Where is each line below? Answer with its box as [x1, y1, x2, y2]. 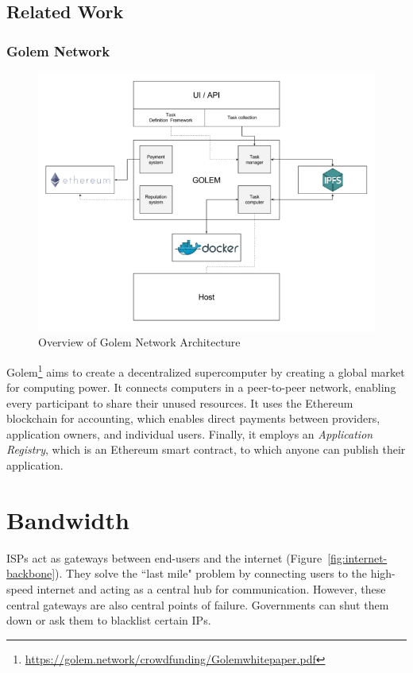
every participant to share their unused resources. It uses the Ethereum [6, 394, 353, 411]
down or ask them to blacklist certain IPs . [6, 612, 211, 629]
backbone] [6, 565, 56, 582]
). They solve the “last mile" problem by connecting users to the [55, 565, 367, 582]
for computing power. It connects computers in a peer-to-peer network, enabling [6, 379, 396, 396]
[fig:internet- [327, 549, 388, 566]
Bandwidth [6, 503, 129, 536]
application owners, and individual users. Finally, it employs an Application [6, 425, 373, 442]
